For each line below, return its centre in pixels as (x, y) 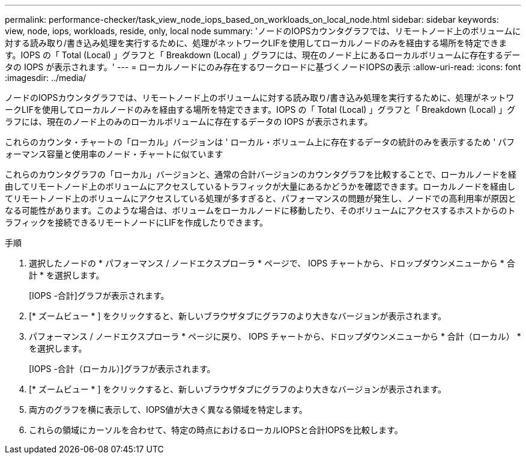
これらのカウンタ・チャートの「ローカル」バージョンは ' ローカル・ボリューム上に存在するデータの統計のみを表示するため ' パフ (260, 142)
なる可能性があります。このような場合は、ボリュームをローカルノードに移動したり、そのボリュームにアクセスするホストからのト (260, 210)
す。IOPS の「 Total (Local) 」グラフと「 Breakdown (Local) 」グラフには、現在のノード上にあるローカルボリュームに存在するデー (263, 55)
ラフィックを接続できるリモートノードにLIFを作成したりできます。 (136, 222)
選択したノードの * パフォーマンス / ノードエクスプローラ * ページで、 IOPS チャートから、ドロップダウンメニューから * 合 (272, 263)
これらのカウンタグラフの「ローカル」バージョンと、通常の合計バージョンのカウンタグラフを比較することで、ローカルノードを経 (261, 174)
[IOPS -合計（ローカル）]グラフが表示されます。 (122, 369)
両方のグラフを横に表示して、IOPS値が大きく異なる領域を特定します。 (168, 409)
